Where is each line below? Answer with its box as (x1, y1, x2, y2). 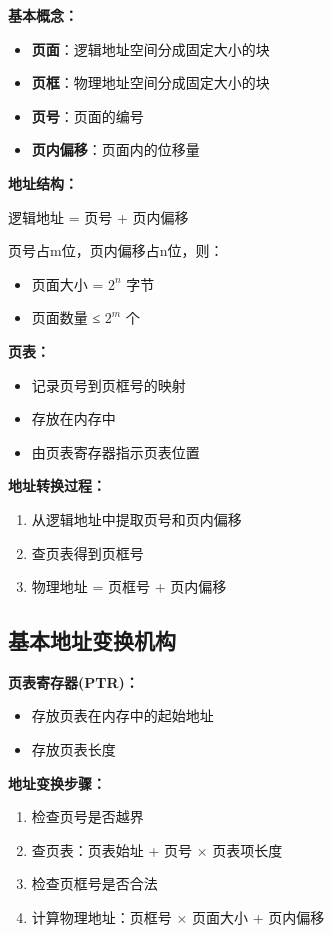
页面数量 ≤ (31, 307, 101, 328)
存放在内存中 (31, 408, 116, 429)
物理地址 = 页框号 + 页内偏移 (31, 576, 227, 597)
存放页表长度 (31, 739, 116, 760)
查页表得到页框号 (31, 542, 144, 563)
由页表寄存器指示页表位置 (31, 441, 200, 462)
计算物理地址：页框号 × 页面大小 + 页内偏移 (31, 907, 325, 928)
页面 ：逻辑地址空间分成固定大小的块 (31, 38, 270, 59)
